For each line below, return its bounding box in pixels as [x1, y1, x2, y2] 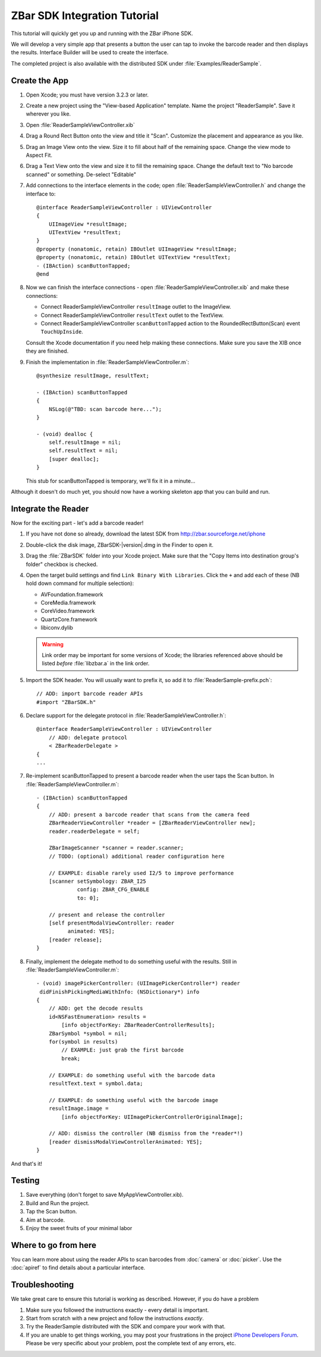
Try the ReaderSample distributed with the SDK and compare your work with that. [26, 1323, 226, 1330]
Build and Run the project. [26, 1199, 89, 1206]
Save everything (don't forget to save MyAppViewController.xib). [26, 1191, 184, 1199]
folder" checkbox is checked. [26, 561, 98, 568]
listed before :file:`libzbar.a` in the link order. [42, 660, 150, 667]
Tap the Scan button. [26, 1208, 77, 1215]
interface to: [26, 190, 56, 197]
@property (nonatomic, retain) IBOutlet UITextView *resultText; [36, 254, 231, 261]
